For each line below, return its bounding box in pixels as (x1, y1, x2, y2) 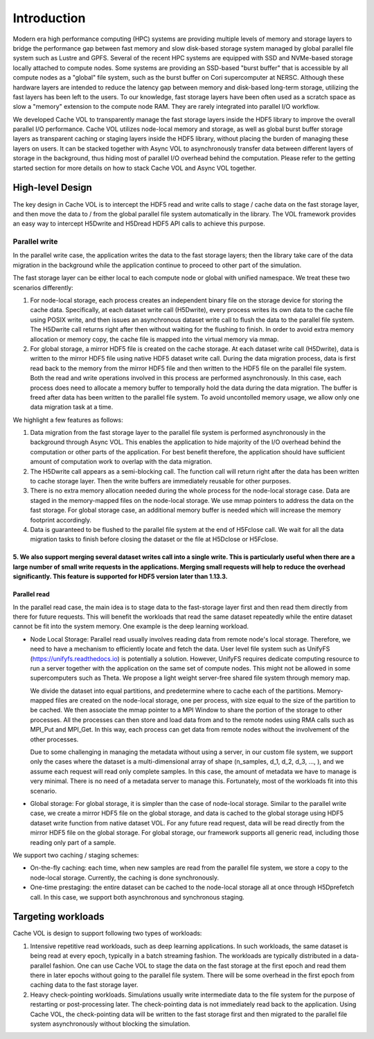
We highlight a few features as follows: (12, 415, 124, 424)
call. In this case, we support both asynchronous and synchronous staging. (30, 893, 245, 901)
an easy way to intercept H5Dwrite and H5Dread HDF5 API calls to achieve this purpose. (12, 219, 266, 228)
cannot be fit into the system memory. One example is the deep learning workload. (12, 622, 249, 630)
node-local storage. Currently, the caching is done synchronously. (30, 873, 220, 882)
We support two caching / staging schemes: (12, 850, 139, 859)
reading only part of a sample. (30, 838, 116, 846)
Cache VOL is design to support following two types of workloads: (12, 929, 202, 938)
